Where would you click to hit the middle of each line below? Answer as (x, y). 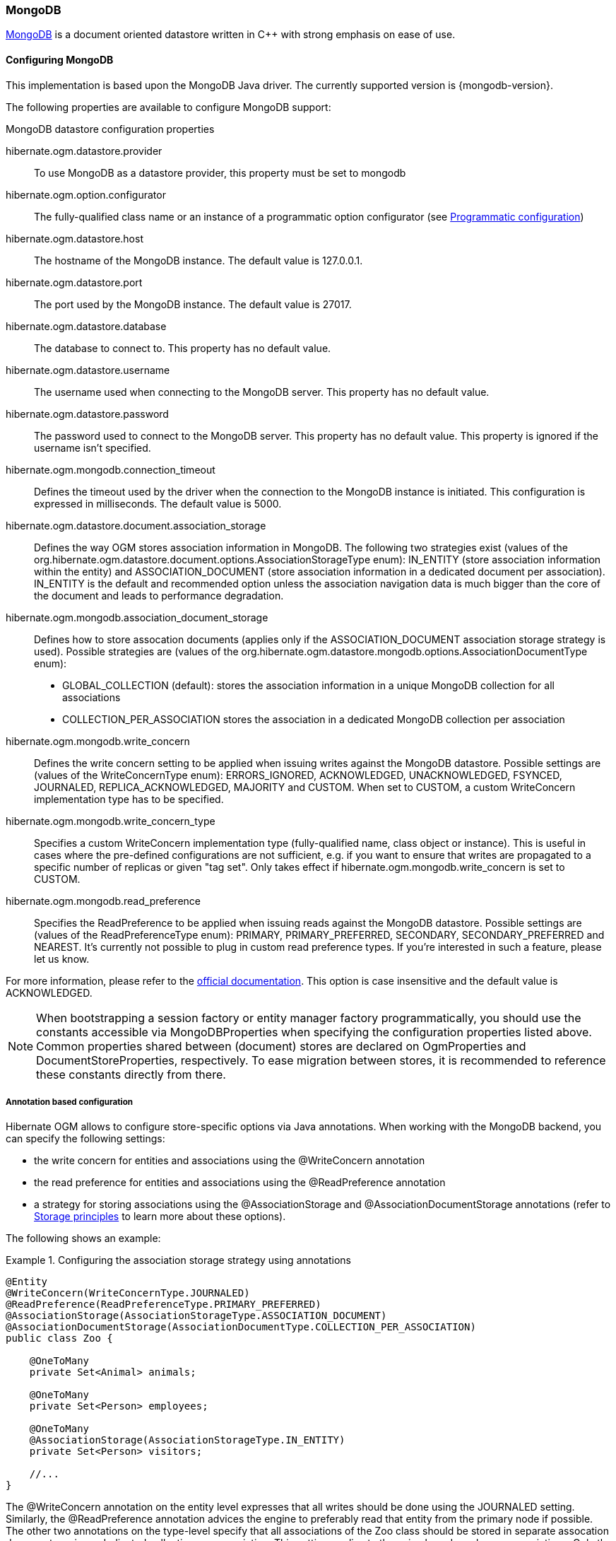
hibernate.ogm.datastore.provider (84, 151)
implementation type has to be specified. (129, 799)
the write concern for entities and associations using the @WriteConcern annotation (230, 1161)
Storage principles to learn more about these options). (160, 1217)
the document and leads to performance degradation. (159, 595)
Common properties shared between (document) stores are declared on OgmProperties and (281, 1046)
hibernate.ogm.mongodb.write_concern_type (111, 821)
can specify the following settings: (85, 1139)
